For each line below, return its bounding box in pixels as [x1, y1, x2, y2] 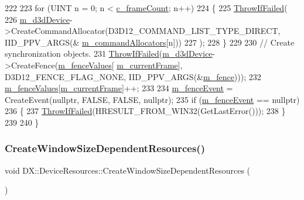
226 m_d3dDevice [5, 13, 70, 25]
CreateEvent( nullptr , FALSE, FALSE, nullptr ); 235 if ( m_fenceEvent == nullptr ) [5, 93, 300, 105]
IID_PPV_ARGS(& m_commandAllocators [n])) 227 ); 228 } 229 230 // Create [5, 36, 295, 48]
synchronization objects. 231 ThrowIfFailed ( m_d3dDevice [5, 47, 213, 60]
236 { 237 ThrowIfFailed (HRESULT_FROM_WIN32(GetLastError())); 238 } [5, 105, 286, 117]
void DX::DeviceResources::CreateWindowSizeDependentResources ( [5, 164, 251, 176]
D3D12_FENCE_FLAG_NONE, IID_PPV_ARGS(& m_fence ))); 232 [5, 70, 261, 82]
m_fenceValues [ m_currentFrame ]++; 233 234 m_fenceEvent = [5, 82, 233, 94]
